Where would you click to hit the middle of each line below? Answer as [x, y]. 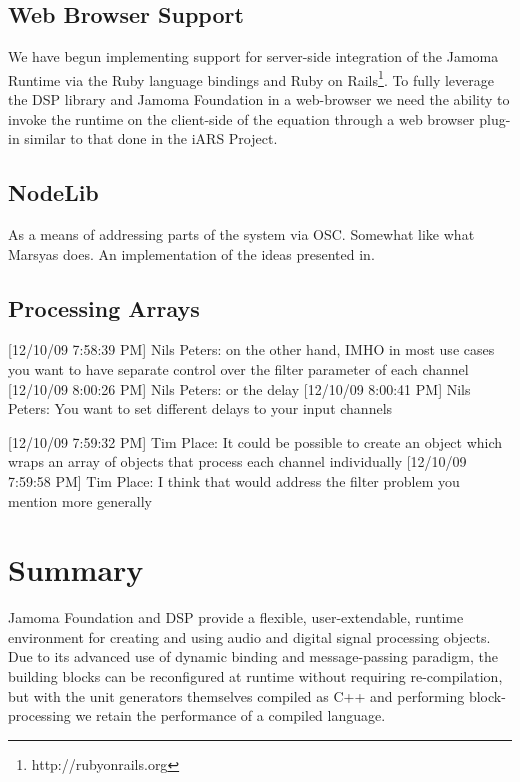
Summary [76, 569]
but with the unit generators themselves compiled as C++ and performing [236, 695]
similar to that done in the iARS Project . [151, 138]
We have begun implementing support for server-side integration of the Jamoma [253, 56]
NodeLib [53, 192]
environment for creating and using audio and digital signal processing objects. [249, 636]
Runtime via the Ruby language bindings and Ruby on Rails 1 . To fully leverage [251, 78]
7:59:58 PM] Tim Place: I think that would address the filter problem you [234, 480]
